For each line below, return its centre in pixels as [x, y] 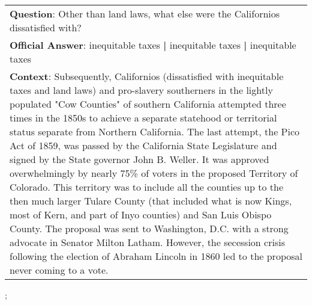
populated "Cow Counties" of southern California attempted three [148, 104]
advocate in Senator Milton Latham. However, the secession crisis [147, 242]
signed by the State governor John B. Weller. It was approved [139, 159]
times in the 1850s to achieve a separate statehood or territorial [143, 118]
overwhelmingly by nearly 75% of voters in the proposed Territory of [154, 173]
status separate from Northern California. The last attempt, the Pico [155, 131]
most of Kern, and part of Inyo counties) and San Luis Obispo [141, 214]
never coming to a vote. [59, 270]
